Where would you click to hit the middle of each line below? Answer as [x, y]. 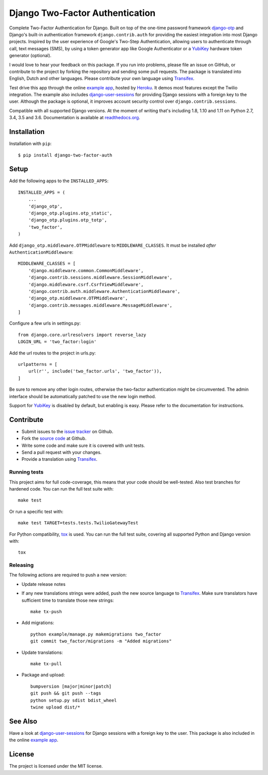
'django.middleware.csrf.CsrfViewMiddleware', [86, 284]
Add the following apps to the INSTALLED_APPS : [59, 181]
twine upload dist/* [55, 707]
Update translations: [42, 652]
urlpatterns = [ [38, 364]
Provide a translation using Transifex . [60, 459]
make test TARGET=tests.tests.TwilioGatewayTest [78, 523]
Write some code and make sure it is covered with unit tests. [83, 445]
